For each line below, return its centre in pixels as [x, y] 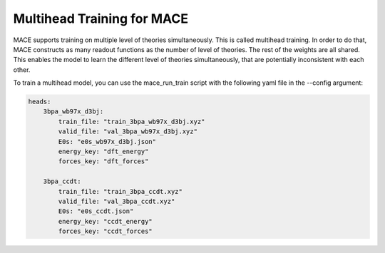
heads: [40, 102]
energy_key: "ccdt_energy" [105, 221]
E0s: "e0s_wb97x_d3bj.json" [107, 141]
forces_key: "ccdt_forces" [105, 231]
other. [22, 69]
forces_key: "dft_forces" [103, 161]
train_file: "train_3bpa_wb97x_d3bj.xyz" [132, 122]
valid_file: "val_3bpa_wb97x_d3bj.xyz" [128, 131]
